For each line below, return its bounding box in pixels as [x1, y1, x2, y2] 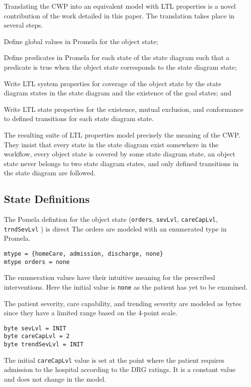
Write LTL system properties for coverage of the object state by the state [4, 78, 221, 88]
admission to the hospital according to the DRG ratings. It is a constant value [4, 364, 236, 374]
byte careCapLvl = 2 [4, 333, 70, 340]
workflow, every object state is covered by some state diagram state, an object [4, 149, 236, 159]
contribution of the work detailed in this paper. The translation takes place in [4, 10, 235, 20]
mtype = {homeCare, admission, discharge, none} [4, 250, 163, 258]
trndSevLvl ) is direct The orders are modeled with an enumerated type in [4, 223, 227, 233]
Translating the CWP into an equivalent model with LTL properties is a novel [4, 1, 236, 11]
